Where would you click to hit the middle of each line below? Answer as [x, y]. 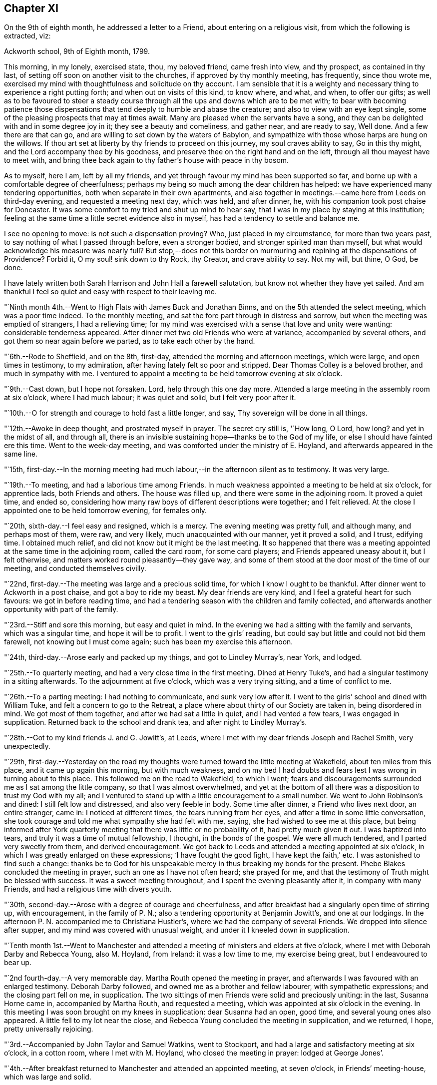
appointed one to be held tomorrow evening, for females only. [106, 511]
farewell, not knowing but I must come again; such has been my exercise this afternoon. [149, 642]
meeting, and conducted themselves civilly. [75, 568]
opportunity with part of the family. [61, 609]
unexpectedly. [27, 746]
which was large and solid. [48, 1077]
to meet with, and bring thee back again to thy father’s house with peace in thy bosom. [147, 160]
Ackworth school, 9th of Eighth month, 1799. [77, 51]
